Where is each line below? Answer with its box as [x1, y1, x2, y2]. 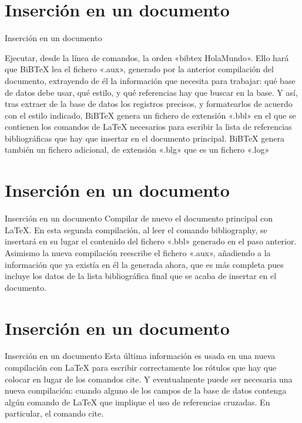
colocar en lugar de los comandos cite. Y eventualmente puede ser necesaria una [5, 372, 293, 385]
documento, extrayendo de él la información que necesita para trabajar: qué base [5, 74, 296, 86]
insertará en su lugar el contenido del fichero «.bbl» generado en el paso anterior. [5, 235, 297, 247]
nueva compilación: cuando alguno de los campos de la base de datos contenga [5, 384, 287, 397]
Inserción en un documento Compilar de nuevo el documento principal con [5, 212, 273, 224]
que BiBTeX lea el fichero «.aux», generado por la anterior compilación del [5, 63, 274, 75]
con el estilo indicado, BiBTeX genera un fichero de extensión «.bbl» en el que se [5, 109, 296, 121]
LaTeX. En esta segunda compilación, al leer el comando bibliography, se [5, 223, 267, 236]
